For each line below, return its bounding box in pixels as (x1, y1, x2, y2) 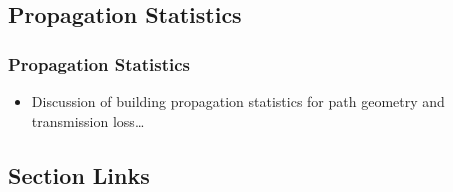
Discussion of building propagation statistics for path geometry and (31, 91, 445, 111)
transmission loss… (31, 110, 145, 131)
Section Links (8, 159, 150, 190)
